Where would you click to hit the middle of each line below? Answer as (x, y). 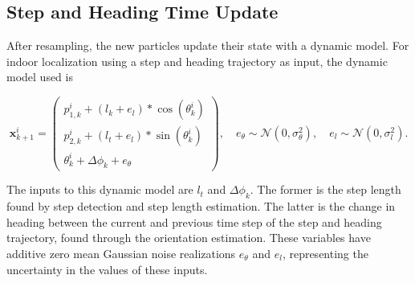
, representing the (325, 254)
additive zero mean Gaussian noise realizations (121, 254)
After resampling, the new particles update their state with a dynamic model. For (208, 45)
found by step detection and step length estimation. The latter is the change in (201, 206)
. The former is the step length (325, 189)
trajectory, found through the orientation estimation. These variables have (189, 238)
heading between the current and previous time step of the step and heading (194, 221)
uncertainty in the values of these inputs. (107, 269)
